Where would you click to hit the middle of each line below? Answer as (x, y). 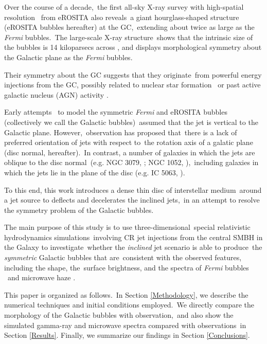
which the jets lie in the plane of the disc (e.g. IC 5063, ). (95, 172)
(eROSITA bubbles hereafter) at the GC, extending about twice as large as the (129, 27)
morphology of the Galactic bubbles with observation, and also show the (119, 315)
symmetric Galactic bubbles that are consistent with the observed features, (123, 257)
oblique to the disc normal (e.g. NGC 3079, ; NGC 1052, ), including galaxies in (131, 162)
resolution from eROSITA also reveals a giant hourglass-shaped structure (122, 17)
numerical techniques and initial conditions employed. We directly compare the (129, 305)
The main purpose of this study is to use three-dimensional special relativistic (127, 227)
